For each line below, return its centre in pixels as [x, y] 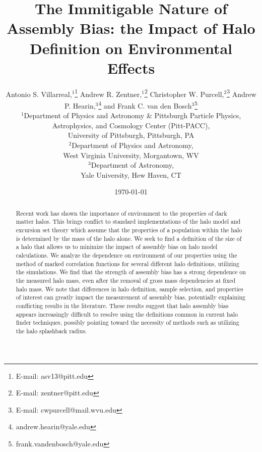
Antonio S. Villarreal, [39, 94]
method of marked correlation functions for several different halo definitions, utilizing [127, 263]
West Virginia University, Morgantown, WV [131, 155]
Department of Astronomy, [132, 165]
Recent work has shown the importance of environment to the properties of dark [121, 213]
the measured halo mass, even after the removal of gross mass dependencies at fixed [126, 280]
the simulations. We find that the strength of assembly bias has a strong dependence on [131, 272]
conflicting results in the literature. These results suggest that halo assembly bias [122, 305]
